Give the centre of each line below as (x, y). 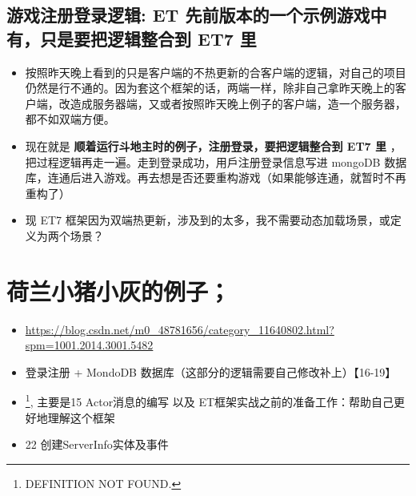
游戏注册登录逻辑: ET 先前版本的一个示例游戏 (188, 15)
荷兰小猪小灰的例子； (119, 290)
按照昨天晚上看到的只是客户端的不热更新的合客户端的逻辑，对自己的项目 (216, 72)
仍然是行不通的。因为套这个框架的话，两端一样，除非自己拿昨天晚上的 (210, 88)
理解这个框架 (81, 417)
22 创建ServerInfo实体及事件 (97, 444)
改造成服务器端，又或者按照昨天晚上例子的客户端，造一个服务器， (232, 103)
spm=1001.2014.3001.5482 (89, 345)
